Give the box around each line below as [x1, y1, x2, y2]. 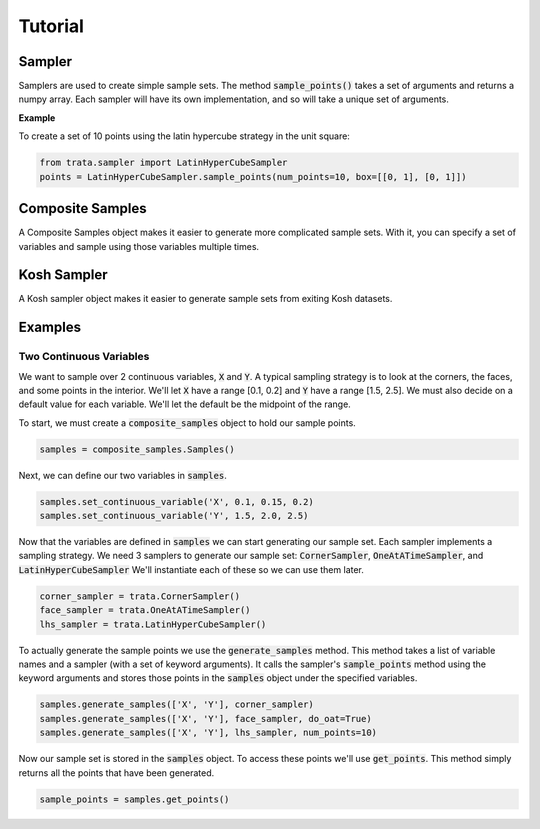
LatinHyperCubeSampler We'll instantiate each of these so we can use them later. [18, 563, 365, 575]
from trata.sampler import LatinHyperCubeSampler [39, 157, 288, 169]
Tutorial [18, 15, 85, 37]
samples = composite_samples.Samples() [39, 443, 235, 455]
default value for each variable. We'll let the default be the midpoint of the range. [18, 398, 352, 410]
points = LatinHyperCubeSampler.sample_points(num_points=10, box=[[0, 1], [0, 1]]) [39, 171, 467, 182]
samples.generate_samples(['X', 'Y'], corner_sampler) [39, 699, 314, 710]
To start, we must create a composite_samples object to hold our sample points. [18, 416, 357, 429]
